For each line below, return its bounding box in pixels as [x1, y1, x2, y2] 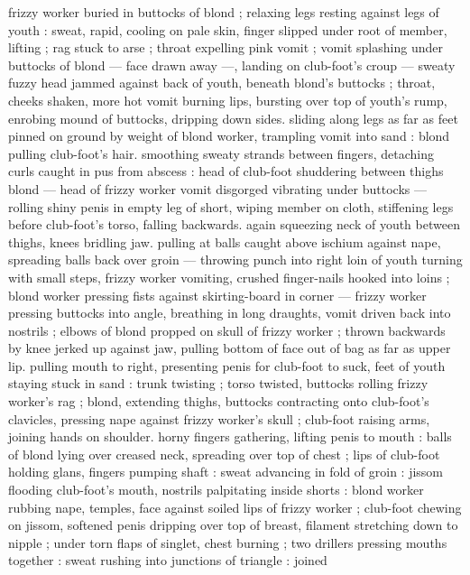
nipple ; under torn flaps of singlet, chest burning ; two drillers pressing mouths [8, 533, 447, 552]
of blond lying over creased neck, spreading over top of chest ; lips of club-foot [8, 444, 440, 463]
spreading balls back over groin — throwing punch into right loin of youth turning [8, 250, 463, 269]
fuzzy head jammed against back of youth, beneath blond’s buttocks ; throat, [8, 73, 436, 92]
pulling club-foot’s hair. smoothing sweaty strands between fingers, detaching [8, 144, 434, 162]
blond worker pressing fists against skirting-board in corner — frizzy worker [8, 285, 427, 304]
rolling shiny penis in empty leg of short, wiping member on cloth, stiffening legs [8, 197, 454, 216]
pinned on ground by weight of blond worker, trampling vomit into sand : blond [8, 126, 450, 145]
